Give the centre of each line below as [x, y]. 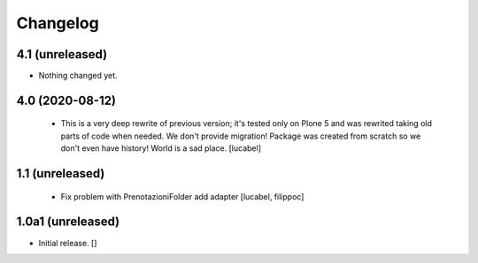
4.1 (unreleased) [62, 54]
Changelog [58, 23]
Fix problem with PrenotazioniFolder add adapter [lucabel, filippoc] [182, 196]
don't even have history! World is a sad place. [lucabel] [161, 148]
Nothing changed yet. [78, 76]
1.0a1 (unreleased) [68, 222]
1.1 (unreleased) [61, 173]
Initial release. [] [68, 243]
